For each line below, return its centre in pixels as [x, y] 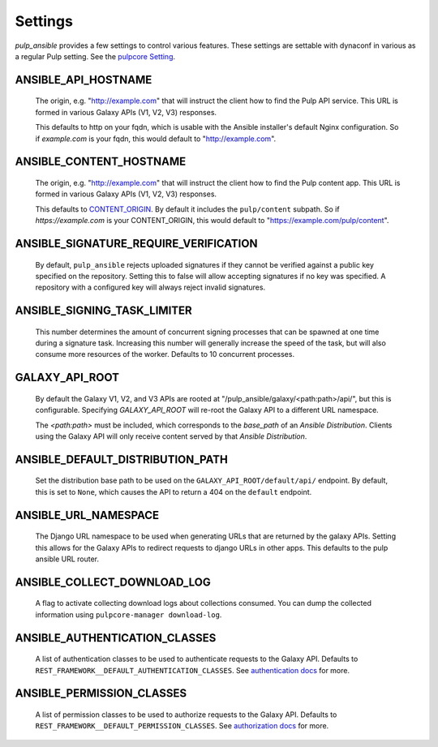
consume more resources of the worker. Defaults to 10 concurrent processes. [165, 354]
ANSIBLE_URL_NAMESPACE [87, 515]
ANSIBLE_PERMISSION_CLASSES [101, 693]
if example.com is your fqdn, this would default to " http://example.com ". [156, 139]
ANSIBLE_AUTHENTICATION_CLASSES [116, 638]
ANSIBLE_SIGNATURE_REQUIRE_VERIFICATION [136, 243]
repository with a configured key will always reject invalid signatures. [150, 287]
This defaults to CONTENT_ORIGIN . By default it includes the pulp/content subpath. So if [187, 209]
